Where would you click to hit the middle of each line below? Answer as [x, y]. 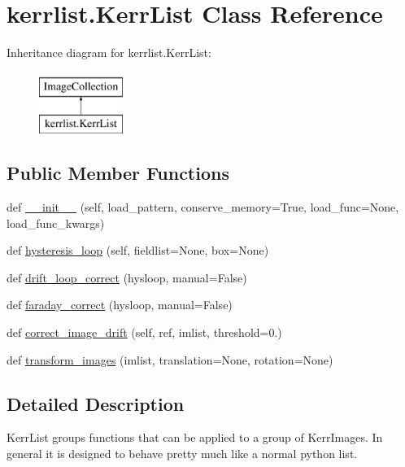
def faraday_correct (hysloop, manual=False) [120, 305]
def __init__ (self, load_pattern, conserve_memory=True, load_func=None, [203, 207]
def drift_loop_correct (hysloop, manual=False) [127, 277]
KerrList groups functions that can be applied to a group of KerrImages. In [195, 437]
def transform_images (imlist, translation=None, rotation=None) [170, 359]
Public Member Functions [118, 173]
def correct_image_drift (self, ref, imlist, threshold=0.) [144, 332]
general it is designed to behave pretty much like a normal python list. [182, 454]
